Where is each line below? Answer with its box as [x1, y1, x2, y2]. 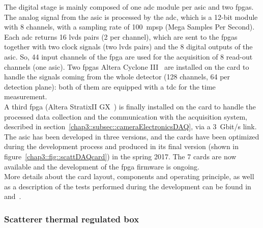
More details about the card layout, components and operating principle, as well [4, 171, 254, 182]
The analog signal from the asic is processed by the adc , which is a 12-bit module [4, 11, 258, 22]
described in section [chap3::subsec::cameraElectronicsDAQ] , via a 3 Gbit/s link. [4, 121, 257, 132]
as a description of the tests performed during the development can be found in [4, 181, 251, 191]
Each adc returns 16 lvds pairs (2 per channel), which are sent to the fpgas [4, 31, 238, 42]
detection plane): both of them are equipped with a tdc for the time [4, 81, 216, 92]
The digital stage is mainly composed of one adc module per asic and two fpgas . [4, 2, 254, 12]
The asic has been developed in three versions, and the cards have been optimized [4, 131, 259, 141]
